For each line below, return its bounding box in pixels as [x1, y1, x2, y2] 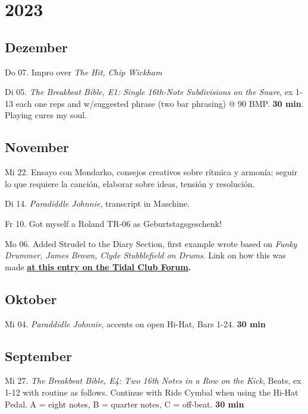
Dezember [5, 37, 68, 56]
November [5, 138, 70, 156]
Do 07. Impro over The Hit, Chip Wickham [5, 65, 162, 78]
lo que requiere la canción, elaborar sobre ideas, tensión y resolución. [5, 177, 255, 189]
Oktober [5, 289, 57, 308]
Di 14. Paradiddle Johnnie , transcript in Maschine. [5, 197, 190, 210]
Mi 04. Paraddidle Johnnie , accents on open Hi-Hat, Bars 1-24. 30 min [5, 317, 266, 330]
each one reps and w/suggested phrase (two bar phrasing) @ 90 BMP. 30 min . [15, 97, 304, 109]
